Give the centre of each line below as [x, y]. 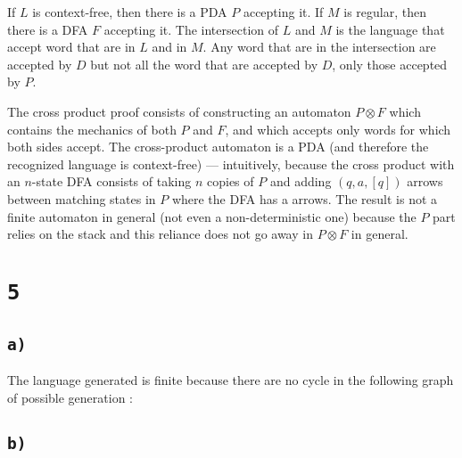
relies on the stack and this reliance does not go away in [160, 234]
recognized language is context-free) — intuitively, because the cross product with [231, 164]
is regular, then [385, 12]
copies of [231, 181]
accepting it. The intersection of [191, 29]
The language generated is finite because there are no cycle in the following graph [231, 380]
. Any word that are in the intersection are [319, 47]
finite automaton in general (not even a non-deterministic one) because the [212, 216]
